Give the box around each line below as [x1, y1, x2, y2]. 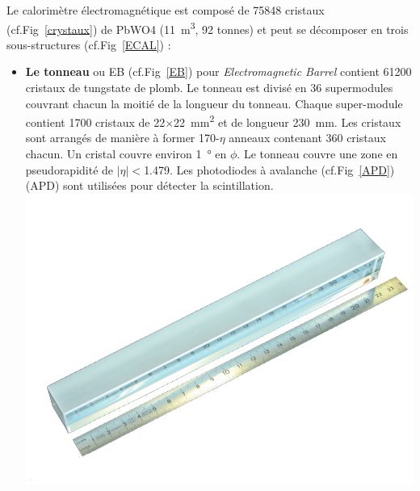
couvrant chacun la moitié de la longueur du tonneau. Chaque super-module [25, 94, 403, 111]
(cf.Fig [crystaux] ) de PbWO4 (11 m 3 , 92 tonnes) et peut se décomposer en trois [6, 18, 409, 37]
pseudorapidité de [25, 161, 114, 178]
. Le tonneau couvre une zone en [237, 145, 398, 162]
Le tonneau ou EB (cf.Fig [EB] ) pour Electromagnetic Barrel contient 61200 [25, 63, 412, 80]
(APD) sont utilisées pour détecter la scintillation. [25, 177, 274, 194]
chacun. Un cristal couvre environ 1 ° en [25, 145, 227, 162]
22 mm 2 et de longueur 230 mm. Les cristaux [174, 111, 401, 130]
